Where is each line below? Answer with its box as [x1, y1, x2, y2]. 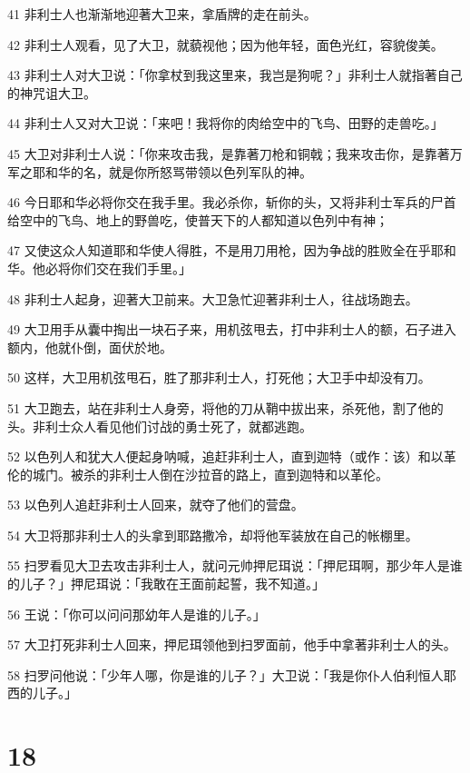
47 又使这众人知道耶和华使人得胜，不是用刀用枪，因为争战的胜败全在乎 [7, 241, 431, 260]
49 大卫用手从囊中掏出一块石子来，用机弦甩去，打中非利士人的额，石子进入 [7, 320, 456, 339]
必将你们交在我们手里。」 [44, 258, 191, 277]
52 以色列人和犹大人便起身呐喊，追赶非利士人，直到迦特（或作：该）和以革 [7, 447, 456, 466]
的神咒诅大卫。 [7, 83, 96, 102]
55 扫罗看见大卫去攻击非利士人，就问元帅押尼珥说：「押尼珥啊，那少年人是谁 [7, 556, 463, 575]
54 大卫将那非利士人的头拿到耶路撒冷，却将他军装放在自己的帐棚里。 [7, 525, 418, 544]
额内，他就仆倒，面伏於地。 [7, 337, 172, 356]
